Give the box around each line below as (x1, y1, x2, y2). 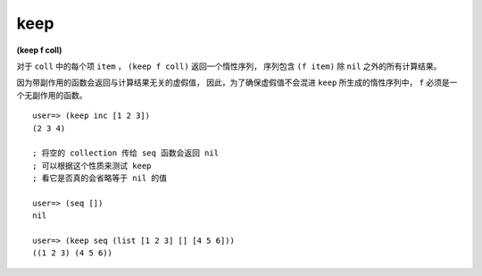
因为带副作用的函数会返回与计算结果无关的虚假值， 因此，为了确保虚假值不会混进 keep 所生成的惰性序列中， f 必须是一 (16, 77, 458, 88)
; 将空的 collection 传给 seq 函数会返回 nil (32, 148, 219, 158)
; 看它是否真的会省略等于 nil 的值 (32, 173, 168, 183)
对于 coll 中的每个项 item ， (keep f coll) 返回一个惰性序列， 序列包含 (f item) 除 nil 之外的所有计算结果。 (16, 61, 442, 71)
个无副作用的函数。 (16, 89, 87, 100)
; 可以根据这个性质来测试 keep (32, 161, 152, 171)
